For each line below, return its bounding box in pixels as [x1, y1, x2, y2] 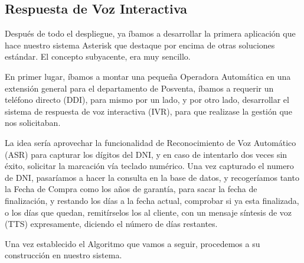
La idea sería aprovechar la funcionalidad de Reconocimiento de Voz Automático [5, 136, 296, 148]
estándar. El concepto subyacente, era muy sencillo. [5, 50, 191, 63]
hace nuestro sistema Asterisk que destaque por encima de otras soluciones [5, 38, 275, 51]
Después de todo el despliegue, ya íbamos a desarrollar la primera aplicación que [5, 27, 296, 40]
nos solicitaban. [5, 116, 61, 129]
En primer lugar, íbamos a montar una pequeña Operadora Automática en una [5, 70, 291, 82]
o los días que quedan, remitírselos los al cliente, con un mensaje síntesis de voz [5, 206, 292, 218]
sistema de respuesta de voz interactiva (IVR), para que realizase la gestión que [5, 105, 292, 117]
